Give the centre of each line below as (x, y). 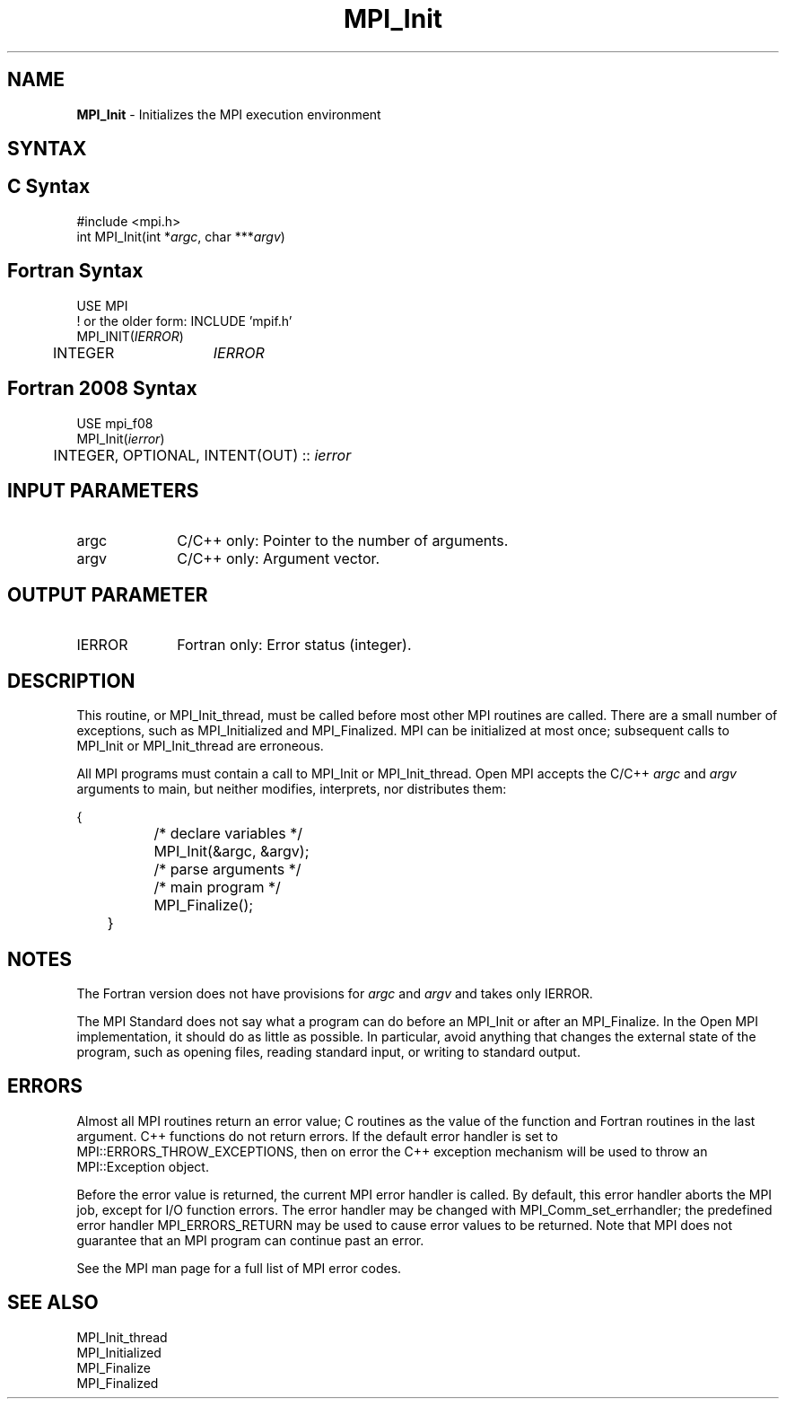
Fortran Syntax (75, 271)
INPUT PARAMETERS (103, 490)
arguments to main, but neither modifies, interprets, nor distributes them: (292, 789)
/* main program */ (217, 888)
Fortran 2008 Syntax (102, 389)
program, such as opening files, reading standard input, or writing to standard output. (328, 1051)
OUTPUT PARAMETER (108, 594)
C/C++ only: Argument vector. (279, 559)
